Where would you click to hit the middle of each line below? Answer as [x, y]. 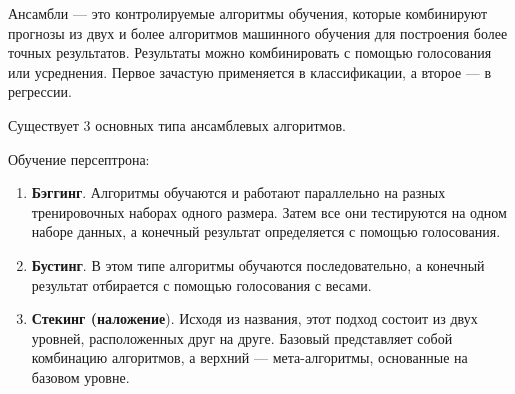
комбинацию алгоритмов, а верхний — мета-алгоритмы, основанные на [249, 357]
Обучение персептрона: [79, 158]
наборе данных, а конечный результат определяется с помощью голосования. [266, 231]
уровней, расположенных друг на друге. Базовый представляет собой [242, 337]
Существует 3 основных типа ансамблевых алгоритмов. [177, 124]
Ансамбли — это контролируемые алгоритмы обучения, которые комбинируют [248, 13]
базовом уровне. [80, 376]
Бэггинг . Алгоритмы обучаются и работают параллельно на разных [238, 192]
